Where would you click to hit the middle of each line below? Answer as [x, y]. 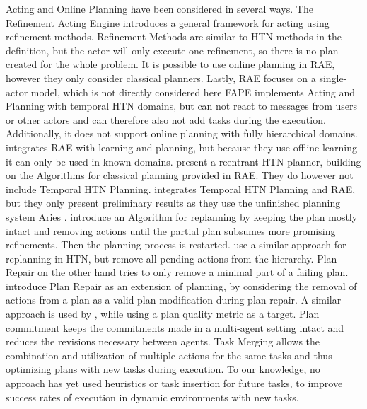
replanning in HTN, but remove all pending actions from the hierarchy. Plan [171, 258]
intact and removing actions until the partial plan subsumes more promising [171, 230]
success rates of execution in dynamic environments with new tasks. [152, 397]
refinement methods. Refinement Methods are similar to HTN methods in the [174, 36]
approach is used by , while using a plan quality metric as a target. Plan [163, 314]
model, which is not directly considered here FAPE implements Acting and [193, 92]
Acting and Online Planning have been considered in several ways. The [159, 8]
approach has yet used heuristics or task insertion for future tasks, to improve [174, 383]
